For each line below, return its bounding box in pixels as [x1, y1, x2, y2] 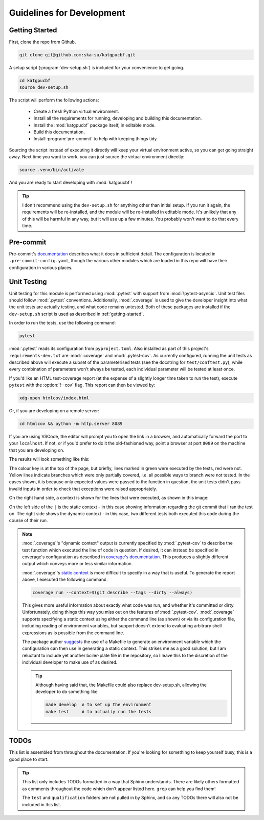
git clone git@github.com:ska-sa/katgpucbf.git [19, 52, 135, 58]
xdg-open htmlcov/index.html [19, 395, 89, 401]
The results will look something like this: [9, 456, 90, 462]
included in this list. [22, 801, 61, 807]
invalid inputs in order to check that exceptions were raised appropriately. [9, 486, 157, 492]
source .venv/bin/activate [19, 167, 84, 173]
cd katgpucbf [19, 78, 51, 83]
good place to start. [9, 756, 49, 762]
